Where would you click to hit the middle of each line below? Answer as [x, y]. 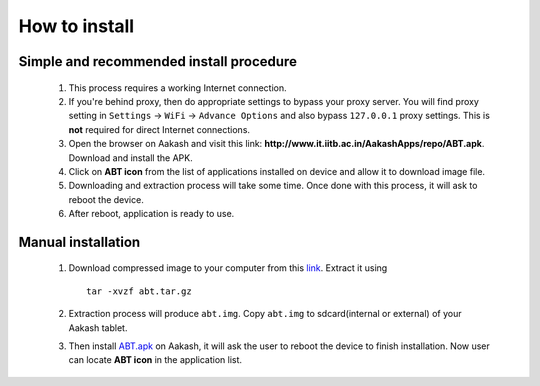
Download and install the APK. [131, 157]
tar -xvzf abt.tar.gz [139, 291]
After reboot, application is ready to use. [151, 214]
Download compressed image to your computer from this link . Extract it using [228, 268]
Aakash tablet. [98, 327]
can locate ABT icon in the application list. [155, 360]
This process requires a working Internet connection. [177, 87]
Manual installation [79, 241]
